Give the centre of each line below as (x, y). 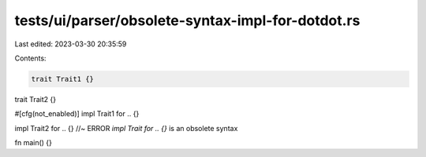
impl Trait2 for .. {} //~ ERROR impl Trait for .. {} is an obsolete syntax (126, 128)
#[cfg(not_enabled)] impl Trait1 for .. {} (77, 114)
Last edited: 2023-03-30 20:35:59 (71, 44)
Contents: (30, 58)
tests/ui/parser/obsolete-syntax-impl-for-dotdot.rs (187, 20)
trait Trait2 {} (35, 99)
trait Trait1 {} (63, 79)
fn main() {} (34, 143)
